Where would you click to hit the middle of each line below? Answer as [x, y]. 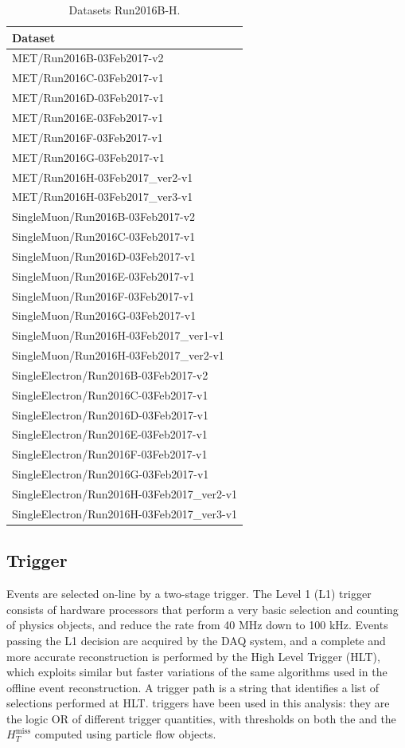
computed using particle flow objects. [125, 734]
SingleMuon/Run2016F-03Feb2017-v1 [103, 295]
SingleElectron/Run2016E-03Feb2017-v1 [110, 434]
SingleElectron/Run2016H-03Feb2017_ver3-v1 [125, 513]
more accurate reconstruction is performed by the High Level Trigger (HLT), [193, 656]
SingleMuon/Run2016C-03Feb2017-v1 [104, 236]
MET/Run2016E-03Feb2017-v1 [88, 117]
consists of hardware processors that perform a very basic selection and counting [202, 609]
